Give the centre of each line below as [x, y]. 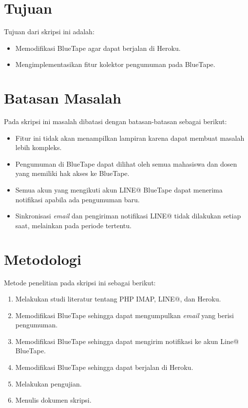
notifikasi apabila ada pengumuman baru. [77, 199]
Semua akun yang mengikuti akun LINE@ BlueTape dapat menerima [119, 190]
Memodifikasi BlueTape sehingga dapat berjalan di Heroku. [104, 367]
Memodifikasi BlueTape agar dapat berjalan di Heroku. [98, 48]
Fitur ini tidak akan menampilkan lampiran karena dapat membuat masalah [130, 138]
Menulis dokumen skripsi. [53, 400]
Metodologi [43, 259]
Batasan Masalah [63, 98]
